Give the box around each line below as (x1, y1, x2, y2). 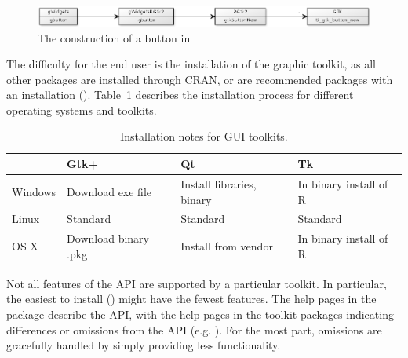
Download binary (67, 230, 149, 247)
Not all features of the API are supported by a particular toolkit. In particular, (6, 275, 387, 291)
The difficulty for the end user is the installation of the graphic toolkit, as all (6, 56, 377, 72)
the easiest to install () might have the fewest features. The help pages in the (6, 290, 377, 307)
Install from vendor (180, 238, 273, 254)
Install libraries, (180, 175, 257, 192)
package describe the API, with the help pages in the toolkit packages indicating (6, 306, 394, 323)
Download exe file (67, 183, 152, 199)
